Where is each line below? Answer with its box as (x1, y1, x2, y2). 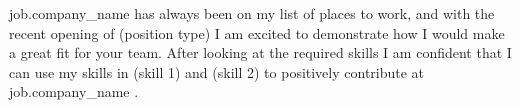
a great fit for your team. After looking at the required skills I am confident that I (9, 42, 512, 63)
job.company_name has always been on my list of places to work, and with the (9, 3, 495, 23)
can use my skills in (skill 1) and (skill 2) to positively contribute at (9, 61, 425, 82)
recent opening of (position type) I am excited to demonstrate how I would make (9, 22, 505, 43)
